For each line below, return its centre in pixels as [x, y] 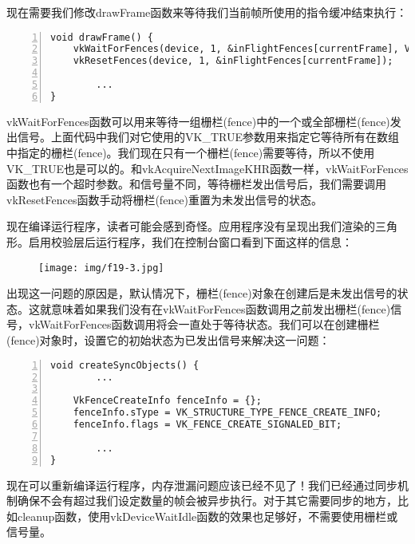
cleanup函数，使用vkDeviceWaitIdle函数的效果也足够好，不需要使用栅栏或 [207, 516]
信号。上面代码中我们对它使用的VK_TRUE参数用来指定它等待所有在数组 [208, 137]
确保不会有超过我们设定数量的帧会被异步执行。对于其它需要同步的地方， [207, 501]
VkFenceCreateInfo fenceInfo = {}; [167, 401]
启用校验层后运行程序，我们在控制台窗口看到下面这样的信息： [190, 242]
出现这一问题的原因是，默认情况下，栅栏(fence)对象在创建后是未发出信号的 [202, 293]
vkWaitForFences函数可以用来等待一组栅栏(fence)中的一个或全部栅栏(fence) [198, 121]
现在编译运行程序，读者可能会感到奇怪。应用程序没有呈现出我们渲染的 [191, 226]
